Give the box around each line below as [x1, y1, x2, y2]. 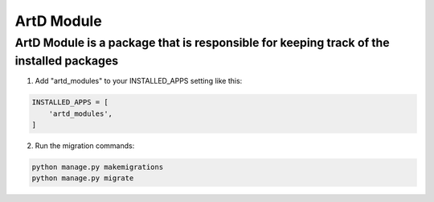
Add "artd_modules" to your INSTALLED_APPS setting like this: [35, 76, 243, 86]
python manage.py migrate [31, 174, 134, 183]
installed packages [14, 53, 119, 68]
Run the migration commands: [35, 141, 135, 150]
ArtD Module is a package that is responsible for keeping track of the [14, 35, 390, 50]
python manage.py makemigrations [31, 162, 164, 171]
